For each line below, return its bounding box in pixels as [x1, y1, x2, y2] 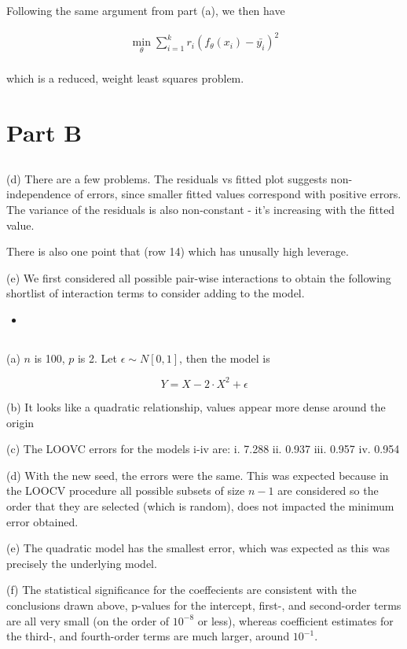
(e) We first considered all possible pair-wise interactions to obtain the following [6, 269, 391, 286]
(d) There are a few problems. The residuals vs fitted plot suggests [6, 170, 328, 186]
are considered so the [277, 482, 379, 499]
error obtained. [6, 513, 79, 529]
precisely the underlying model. [6, 555, 157, 571]
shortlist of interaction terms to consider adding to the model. [6, 285, 305, 301]
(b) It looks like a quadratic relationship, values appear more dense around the [6, 398, 386, 415]
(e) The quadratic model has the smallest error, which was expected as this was [6, 540, 390, 556]
